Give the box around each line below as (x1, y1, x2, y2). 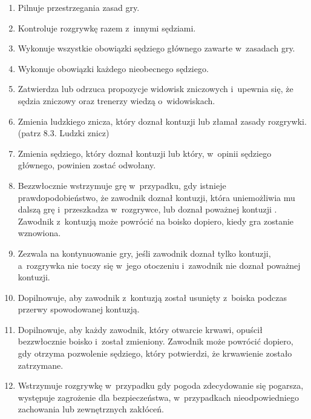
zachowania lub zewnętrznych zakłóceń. (18, 403, 164, 415)
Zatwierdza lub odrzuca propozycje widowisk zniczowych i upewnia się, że (18, 82, 293, 95)
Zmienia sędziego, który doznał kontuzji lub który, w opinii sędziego (18, 147, 272, 159)
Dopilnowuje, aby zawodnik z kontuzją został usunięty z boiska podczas (18, 291, 287, 303)
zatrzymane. (18, 358, 64, 371)
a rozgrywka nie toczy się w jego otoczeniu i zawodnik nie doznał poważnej (18, 259, 301, 271)
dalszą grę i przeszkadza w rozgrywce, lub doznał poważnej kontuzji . (18, 203, 277, 216)
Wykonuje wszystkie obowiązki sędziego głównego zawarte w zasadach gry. (18, 42, 295, 54)
